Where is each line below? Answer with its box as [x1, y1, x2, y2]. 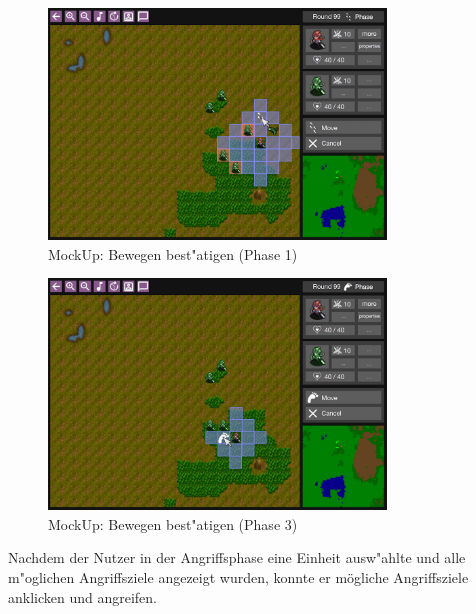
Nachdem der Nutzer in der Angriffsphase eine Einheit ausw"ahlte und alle [8, 547, 466, 568]
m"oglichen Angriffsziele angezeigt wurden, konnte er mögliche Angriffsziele [8, 566, 469, 587]
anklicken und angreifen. [8, 586, 158, 607]
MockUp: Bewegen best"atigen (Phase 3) [48, 513, 298, 534]
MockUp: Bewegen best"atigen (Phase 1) [48, 243, 298, 264]
